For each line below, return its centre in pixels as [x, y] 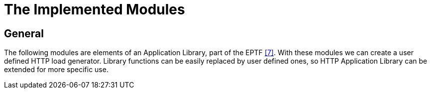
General [24, 33]
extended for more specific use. [56, 70]
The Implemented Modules [95, 9]
